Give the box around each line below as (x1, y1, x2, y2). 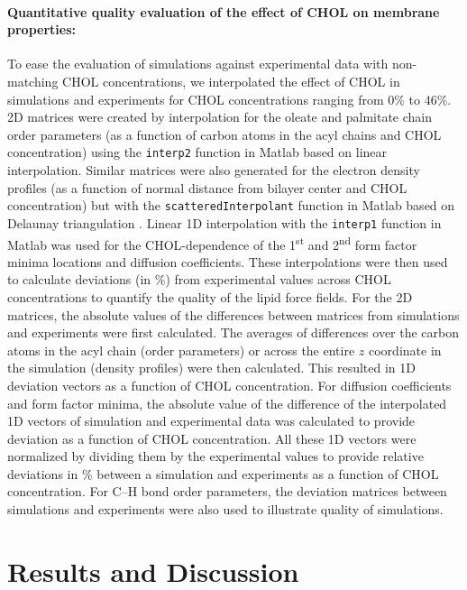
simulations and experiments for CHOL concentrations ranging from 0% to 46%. (7, 89, 452, 108)
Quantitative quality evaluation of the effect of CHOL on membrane (7, 2, 440, 21)
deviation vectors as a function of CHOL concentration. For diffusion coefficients (7, 375, 452, 394)
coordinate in (369, 340, 442, 359)
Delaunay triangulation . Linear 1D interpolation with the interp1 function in (7, 213, 442, 232)
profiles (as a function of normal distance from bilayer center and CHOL (7, 178, 407, 197)
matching (7, 71, 59, 90)
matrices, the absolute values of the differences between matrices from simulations (7, 305, 460, 324)
